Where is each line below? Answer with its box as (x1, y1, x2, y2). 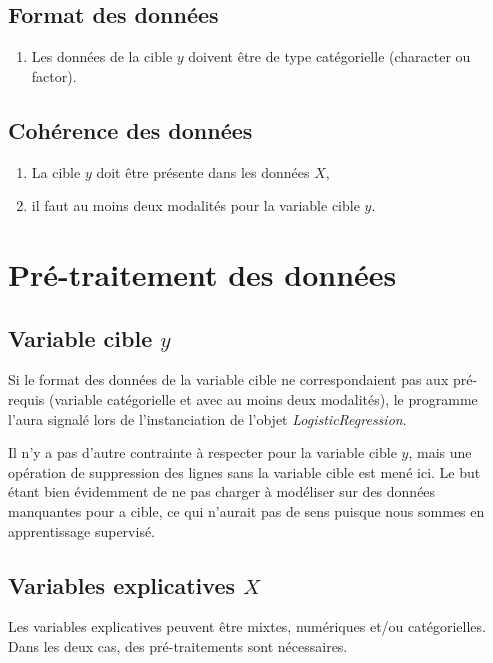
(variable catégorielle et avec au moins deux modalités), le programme (48, 388, 478, 409)
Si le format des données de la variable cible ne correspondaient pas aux (8, 369, 449, 390)
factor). (31, 65, 77, 86)
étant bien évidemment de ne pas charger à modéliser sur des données (8, 481, 436, 502)
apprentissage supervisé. (8, 520, 155, 541)
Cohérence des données (8, 114, 253, 145)
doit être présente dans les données (96, 161, 310, 182)
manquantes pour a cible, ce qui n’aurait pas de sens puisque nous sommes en (8, 500, 485, 521)
